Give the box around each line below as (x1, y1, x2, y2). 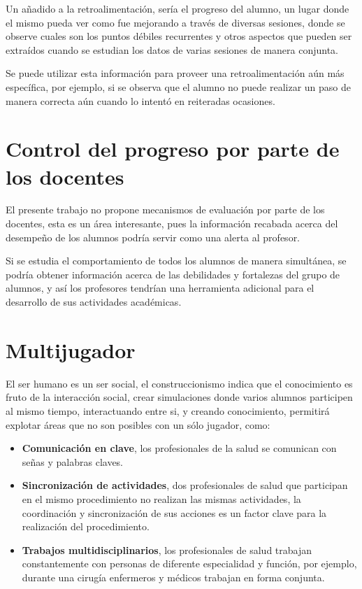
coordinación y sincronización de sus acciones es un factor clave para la (22, 505, 327, 520)
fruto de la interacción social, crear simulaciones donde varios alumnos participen (6, 390, 353, 404)
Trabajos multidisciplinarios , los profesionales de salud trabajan (22, 542, 312, 557)
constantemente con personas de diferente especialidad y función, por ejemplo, (22, 556, 357, 571)
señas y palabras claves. (22, 454, 124, 469)
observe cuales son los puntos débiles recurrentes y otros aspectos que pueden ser (6, 29, 352, 43)
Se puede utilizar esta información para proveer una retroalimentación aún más (6, 66, 345, 80)
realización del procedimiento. (22, 519, 150, 534)
